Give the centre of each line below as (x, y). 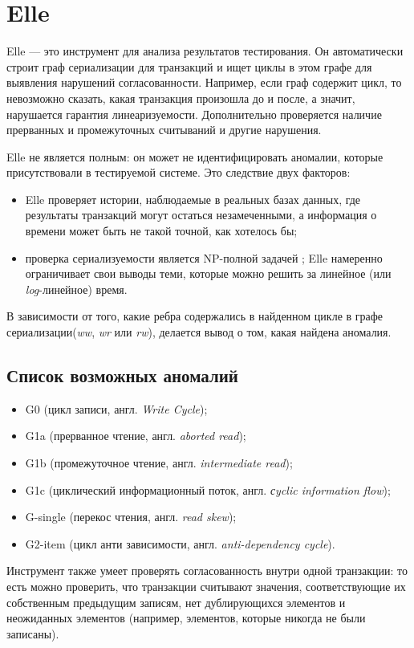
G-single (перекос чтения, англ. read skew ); (131, 517)
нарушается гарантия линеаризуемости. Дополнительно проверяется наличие (194, 114)
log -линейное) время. (76, 289)
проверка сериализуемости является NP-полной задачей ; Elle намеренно (204, 257)
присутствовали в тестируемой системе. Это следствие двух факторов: (179, 172)
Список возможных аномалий (122, 375)
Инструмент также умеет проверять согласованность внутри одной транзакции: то (207, 571)
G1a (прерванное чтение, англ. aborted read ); (136, 436)
